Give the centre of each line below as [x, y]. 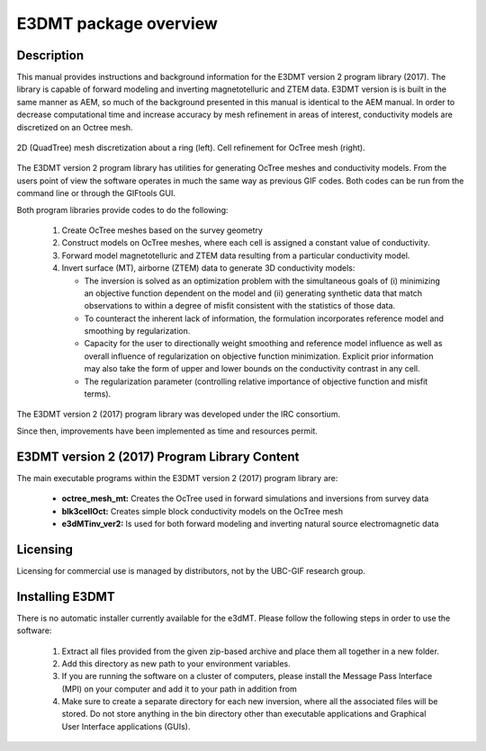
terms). [98, 394]
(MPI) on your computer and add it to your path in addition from [179, 689]
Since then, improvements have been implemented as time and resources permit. [167, 431]
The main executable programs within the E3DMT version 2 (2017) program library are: [177, 478]
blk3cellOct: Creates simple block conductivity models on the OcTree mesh [202, 511]
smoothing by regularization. [137, 331]
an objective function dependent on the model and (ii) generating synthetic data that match [253, 293]
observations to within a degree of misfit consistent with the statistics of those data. [240, 306]
